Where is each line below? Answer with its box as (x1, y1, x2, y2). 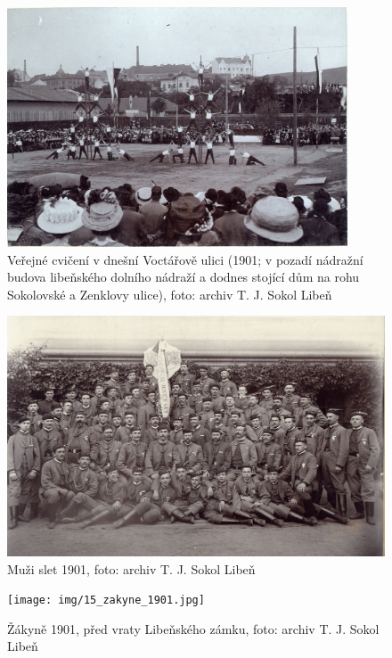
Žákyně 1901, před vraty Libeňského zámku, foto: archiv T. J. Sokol (7, 619, 380, 637)
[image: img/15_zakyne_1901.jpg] (7, 594, 205, 607)
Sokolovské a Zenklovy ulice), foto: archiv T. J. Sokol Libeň (7, 284, 332, 303)
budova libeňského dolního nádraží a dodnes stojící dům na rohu (7, 267, 360, 286)
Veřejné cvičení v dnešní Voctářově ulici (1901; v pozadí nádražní (7, 250, 363, 268)
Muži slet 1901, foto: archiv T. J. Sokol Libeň (7, 559, 256, 578)
